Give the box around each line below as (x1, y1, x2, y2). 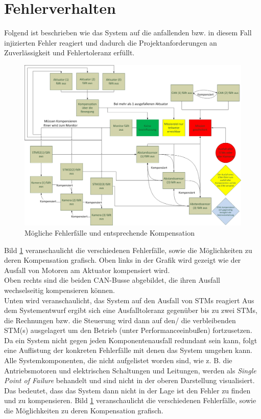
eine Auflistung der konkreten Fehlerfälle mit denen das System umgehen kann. (4, 345, 252, 355)
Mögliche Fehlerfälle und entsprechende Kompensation (25, 227, 195, 238)
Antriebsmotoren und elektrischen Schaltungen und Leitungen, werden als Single (4, 365, 256, 375)
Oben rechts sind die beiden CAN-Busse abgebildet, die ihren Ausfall (4, 275, 220, 285)
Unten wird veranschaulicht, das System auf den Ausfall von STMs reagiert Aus (4, 295, 254, 305)
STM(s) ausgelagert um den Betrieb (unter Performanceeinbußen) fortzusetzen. (4, 325, 252, 336)
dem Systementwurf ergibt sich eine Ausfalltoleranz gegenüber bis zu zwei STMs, (4, 305, 257, 316)
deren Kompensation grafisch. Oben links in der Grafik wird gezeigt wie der (4, 255, 241, 265)
